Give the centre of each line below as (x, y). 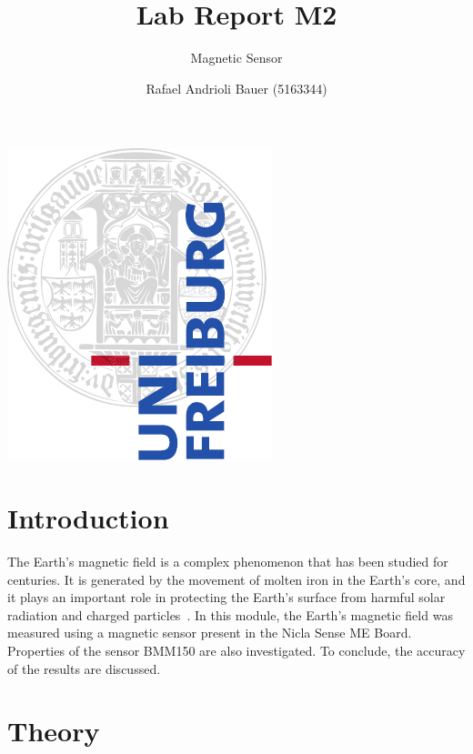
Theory (54, 731)
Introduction (88, 518)
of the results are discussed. (84, 668)
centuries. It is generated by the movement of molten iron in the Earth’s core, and (236, 579)
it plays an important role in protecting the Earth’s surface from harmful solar (226, 597)
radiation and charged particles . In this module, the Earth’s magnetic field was (230, 614)
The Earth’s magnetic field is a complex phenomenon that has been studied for (228, 562)
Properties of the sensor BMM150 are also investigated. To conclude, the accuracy (236, 650)
